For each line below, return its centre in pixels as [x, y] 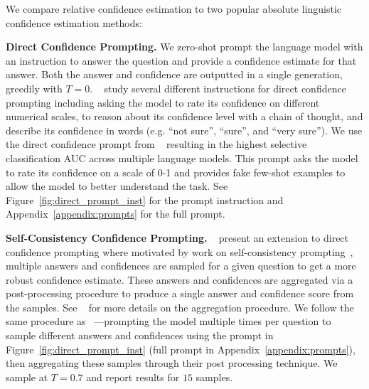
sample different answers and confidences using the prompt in [140, 335]
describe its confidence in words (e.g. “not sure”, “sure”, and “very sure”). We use [184, 130]
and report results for [133, 377]
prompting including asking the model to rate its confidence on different [163, 102]
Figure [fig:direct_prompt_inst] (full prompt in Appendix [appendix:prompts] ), [181, 349]
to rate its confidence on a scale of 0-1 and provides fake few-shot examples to [176, 172]
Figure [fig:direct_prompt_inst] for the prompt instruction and [145, 199]
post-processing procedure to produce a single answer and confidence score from [180, 293]
